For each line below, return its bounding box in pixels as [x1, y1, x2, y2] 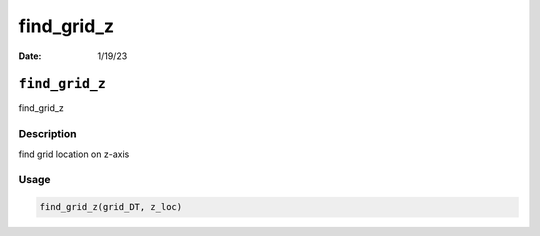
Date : [18, 50, 42, 62]
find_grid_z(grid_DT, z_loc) [39, 201, 183, 213]
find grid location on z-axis [18, 148, 130, 160]
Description [18, 127, 77, 141]
